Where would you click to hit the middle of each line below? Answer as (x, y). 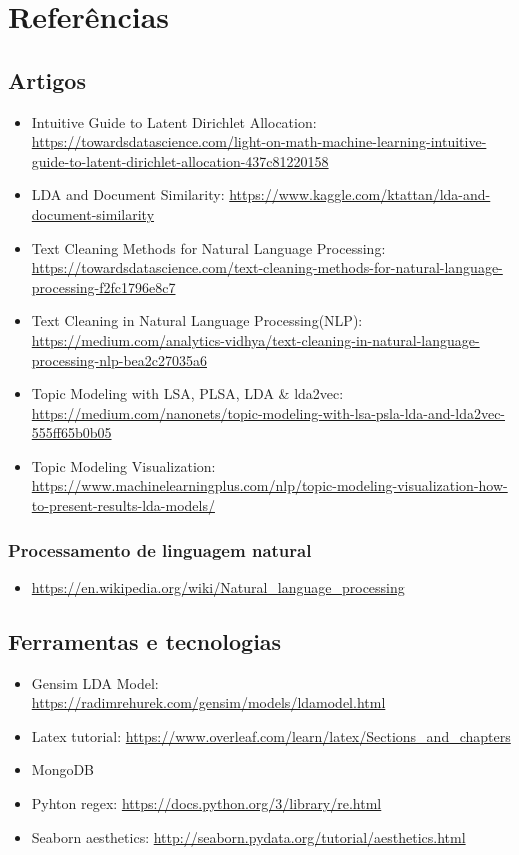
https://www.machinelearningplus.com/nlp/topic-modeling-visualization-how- (269, 485)
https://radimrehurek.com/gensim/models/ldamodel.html (208, 702)
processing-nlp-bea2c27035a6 (119, 359)
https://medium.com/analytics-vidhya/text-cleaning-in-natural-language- (255, 339)
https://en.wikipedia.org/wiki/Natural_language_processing (218, 586)
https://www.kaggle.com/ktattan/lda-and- (360, 194)
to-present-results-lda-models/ (123, 505)
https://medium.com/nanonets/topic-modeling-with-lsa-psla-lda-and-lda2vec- (268, 412)
